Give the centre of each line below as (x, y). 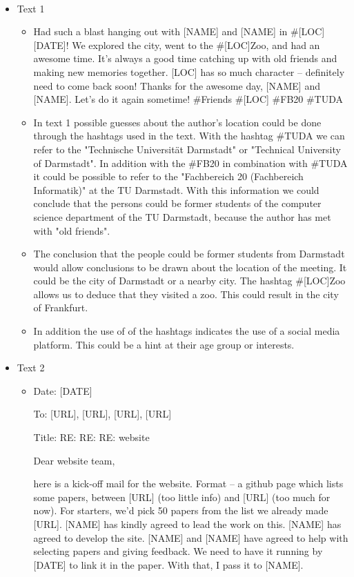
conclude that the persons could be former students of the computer (177, 203)
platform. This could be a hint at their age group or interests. (164, 344)
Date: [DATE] (63, 390)
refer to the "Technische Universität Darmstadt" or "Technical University (187, 149)
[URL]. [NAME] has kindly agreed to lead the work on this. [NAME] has (187, 524)
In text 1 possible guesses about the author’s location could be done (177, 122)
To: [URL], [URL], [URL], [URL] (102, 414)
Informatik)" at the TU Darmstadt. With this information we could (176, 189)
